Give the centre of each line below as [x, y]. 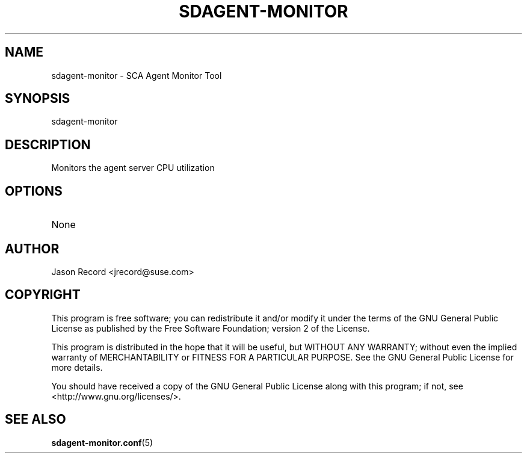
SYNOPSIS [38, 99]
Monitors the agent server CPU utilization [133, 168]
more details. [77, 367]
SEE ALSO [35, 419]
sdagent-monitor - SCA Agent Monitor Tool [137, 75]
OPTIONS [34, 191]
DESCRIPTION [48, 144]
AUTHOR [32, 249]
